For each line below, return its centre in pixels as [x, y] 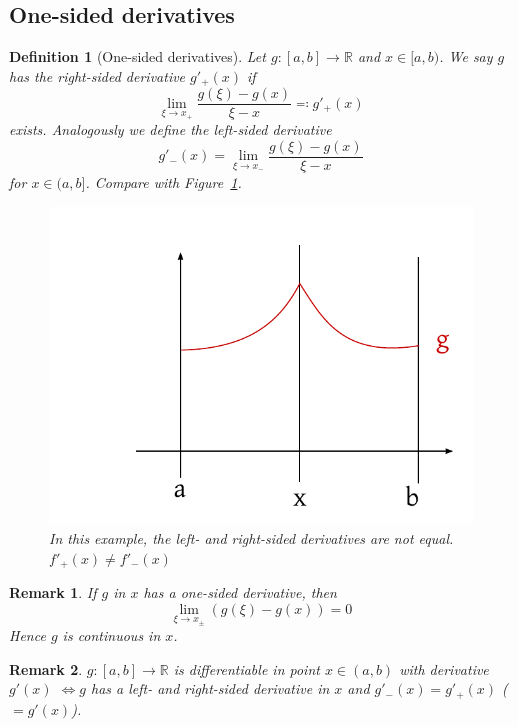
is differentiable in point [246, 668]
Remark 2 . [46, 668]
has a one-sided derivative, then [240, 592]
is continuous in [111, 635]
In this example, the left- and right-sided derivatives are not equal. [251, 538]
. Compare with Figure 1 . [163, 182]
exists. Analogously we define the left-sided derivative [170, 129]
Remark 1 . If [53, 592]
